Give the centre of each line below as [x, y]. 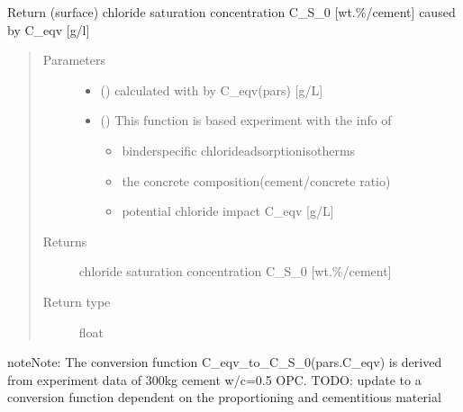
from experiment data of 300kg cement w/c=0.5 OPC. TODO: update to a [214, 379]
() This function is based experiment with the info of [246, 120]
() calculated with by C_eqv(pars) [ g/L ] [212, 90]
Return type [77, 301]
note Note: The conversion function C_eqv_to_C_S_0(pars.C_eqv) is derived [225, 362]
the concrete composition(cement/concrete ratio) [256, 180]
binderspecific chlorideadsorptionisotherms [239, 150]
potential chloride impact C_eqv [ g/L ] [228, 211]
